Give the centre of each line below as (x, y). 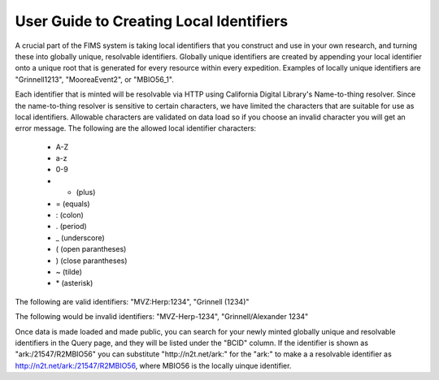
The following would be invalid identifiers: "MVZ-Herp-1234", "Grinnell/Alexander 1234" (162, 317)
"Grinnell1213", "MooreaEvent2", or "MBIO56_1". (94, 79)
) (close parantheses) (91, 261)
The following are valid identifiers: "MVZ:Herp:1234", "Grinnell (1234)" (132, 301)
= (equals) (73, 204)
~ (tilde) (69, 271)
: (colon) (70, 215)
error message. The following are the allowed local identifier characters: (135, 128)
